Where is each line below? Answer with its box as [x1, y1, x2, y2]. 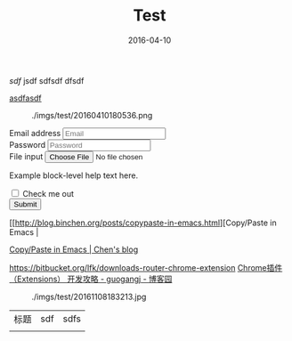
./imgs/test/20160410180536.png [31, 110, 153, 120]
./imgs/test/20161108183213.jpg [31, 291, 147, 302]
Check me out [21, 188, 74, 199]
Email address [9, 127, 61, 138]
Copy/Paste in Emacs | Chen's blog [9, 244, 139, 255]
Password [9, 139, 46, 150]
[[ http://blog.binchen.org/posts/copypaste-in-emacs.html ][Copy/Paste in [9, 217, 278, 228]
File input [9, 150, 44, 161]
